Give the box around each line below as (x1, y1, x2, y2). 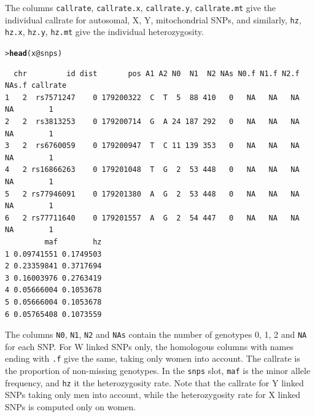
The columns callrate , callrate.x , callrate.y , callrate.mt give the (5, 1, 276, 14)
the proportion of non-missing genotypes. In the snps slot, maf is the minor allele (5, 364, 311, 376)
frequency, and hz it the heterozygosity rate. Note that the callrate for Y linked (5, 376, 304, 389)
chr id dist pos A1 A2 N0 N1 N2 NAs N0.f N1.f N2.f (14, 69, 300, 78)
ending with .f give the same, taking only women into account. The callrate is (5, 352, 300, 365)
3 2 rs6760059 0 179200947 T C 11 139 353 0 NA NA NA (5, 141, 300, 150)
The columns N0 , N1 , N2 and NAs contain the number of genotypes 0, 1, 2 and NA (5, 328, 307, 341)
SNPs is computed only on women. (5, 400, 136, 413)
